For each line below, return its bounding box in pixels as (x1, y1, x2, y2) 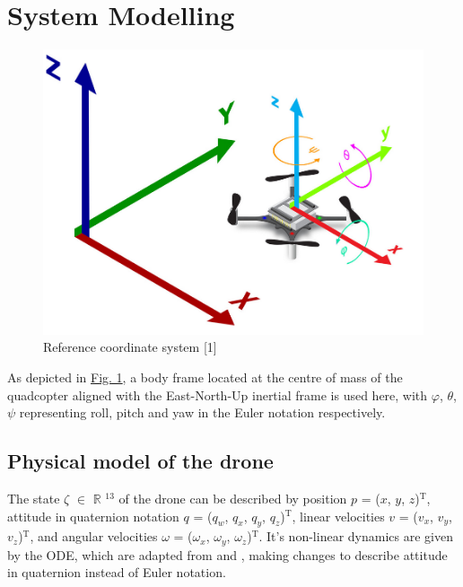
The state (7, 488, 60, 507)
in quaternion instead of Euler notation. (7, 563, 226, 582)
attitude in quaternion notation (7, 506, 179, 525)
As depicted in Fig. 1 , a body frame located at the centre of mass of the (7, 367, 403, 386)
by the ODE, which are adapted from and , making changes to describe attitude (7, 545, 448, 564)
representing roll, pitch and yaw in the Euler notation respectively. (19, 403, 386, 422)
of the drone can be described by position (118, 488, 347, 507)
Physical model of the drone (7, 447, 274, 475)
